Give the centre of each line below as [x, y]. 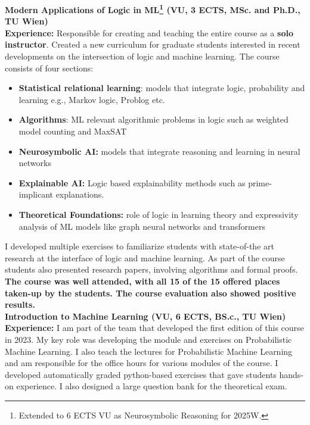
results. [20, 304]
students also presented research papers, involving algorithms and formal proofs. [151, 269]
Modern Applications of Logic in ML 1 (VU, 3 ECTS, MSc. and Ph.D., [153, 9]
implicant [36, 194]
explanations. [80, 194]
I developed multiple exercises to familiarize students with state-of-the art [139, 246]
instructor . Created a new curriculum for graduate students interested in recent [153, 44]
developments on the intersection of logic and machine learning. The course [142, 56]
